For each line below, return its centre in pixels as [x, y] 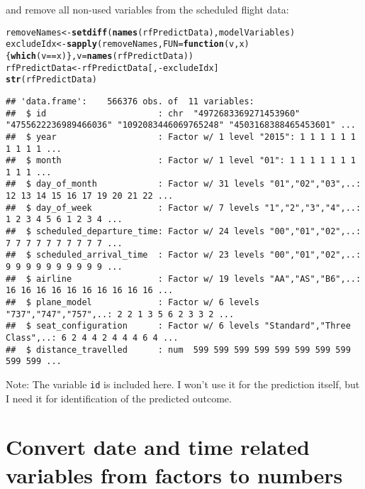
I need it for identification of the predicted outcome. [119, 398]
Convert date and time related [158, 447]
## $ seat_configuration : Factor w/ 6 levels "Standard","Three [178, 326]
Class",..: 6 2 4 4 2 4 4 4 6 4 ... [92, 338]
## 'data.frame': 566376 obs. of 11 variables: [130, 101]
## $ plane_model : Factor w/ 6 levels [133, 303]
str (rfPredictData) [51, 80]
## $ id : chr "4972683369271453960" [153, 113]
